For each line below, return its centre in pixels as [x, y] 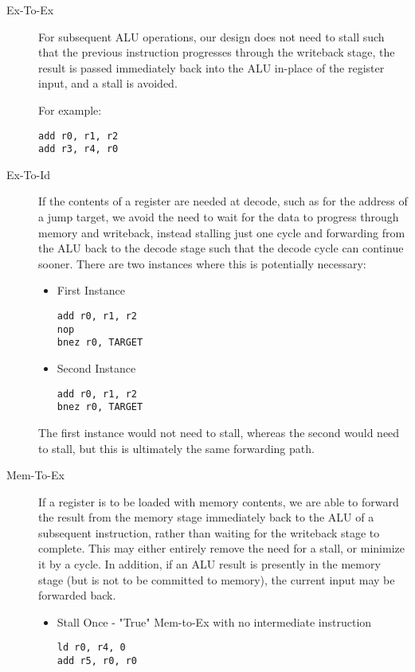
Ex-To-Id [29, 174]
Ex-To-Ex [30, 10]
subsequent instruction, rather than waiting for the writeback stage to [209, 532]
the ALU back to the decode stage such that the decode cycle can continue [221, 248]
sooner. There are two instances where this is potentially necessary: [202, 263]
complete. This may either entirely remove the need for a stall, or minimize [221, 548]
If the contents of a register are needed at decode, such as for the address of [223, 201]
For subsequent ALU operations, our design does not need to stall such [211, 36]
